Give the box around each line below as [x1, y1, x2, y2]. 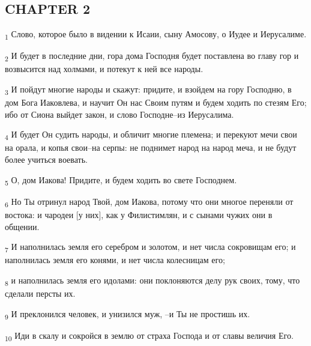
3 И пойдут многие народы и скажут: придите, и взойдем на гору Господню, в [5, 83, 292, 97]
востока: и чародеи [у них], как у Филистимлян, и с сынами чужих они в [5, 208, 273, 220]
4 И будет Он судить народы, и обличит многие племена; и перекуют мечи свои [5, 128, 297, 142]
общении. [5, 220, 40, 232]
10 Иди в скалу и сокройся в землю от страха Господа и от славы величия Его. [5, 329, 294, 343]
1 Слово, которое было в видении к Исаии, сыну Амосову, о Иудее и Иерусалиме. [5, 28, 307, 41]
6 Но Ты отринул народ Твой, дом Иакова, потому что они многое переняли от [5, 195, 294, 209]
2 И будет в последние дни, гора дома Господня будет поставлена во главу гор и [5, 49, 299, 64]
